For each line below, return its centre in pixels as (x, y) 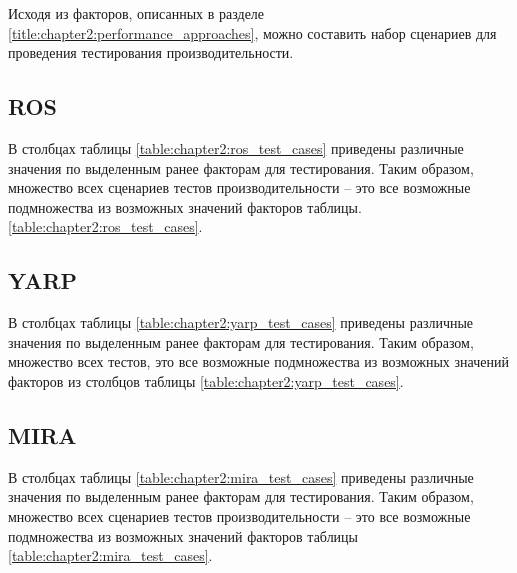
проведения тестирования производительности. (151, 52)
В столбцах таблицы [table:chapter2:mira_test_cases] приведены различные (241, 476)
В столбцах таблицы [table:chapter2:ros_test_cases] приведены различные (236, 147)
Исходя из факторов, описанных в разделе (136, 13)
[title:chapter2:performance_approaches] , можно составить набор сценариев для (252, 32)
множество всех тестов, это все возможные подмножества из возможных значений (258, 361)
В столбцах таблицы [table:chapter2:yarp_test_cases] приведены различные (241, 322)
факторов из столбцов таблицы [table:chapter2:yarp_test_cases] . (206, 380)
